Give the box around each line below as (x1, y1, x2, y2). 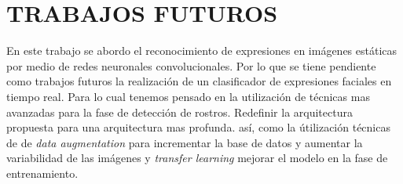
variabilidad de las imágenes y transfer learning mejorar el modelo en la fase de (6, 150, 388, 166)
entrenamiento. (6, 164, 79, 181)
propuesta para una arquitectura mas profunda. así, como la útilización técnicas (6, 119, 390, 135)
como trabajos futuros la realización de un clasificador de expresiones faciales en (6, 73, 392, 89)
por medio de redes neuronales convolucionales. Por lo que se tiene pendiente (6, 57, 376, 74)
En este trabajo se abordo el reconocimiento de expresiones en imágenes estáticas (6, 42, 398, 59)
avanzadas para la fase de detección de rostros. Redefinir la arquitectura (6, 103, 353, 120)
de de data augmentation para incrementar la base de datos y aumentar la (6, 134, 363, 150)
